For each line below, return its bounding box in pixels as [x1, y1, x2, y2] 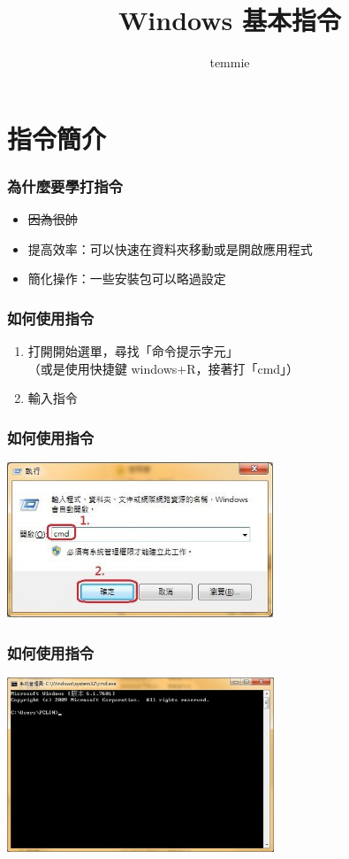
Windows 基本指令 [118, 2, 341, 38]
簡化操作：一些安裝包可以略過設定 [27, 269, 226, 288]
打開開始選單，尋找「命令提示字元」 [27, 342, 239, 360]
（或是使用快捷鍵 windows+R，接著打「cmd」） [27, 359, 300, 377]
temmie [209, 53, 250, 72]
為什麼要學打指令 [7, 174, 123, 197]
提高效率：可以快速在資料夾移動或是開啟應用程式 [27, 239, 313, 258]
